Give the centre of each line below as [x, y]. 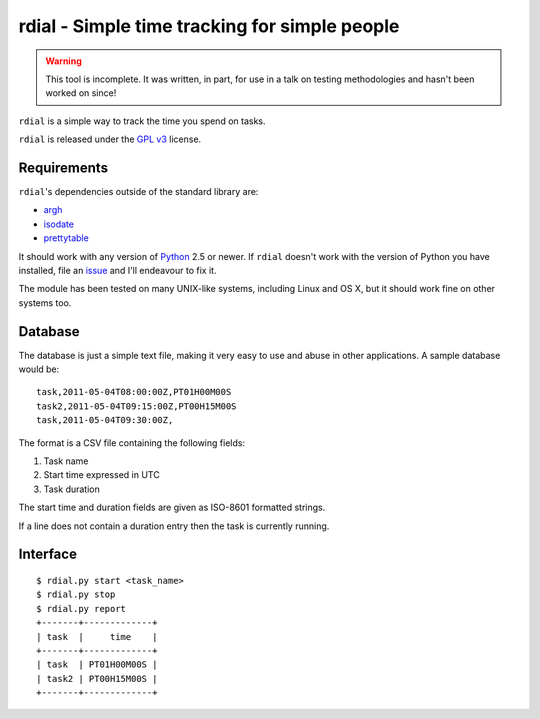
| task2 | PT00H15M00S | [97, 678]
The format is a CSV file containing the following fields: [131, 442]
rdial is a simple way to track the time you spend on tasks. [142, 121]
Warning [63, 61]
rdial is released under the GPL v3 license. [110, 139]
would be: [39, 369]
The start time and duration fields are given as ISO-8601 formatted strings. [172, 507]
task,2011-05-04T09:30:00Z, [105, 420]
